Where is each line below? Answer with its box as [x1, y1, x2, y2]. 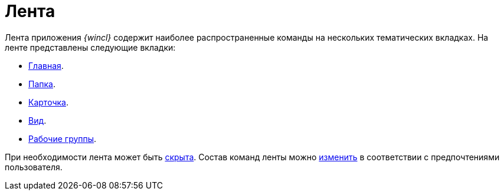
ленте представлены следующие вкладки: [5, 42, 176, 52]
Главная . [28, 60, 64, 71]
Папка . [28, 78, 55, 89]
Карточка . [28, 97, 68, 107]
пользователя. [5, 161, 63, 172]
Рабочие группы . [28, 133, 97, 144]
